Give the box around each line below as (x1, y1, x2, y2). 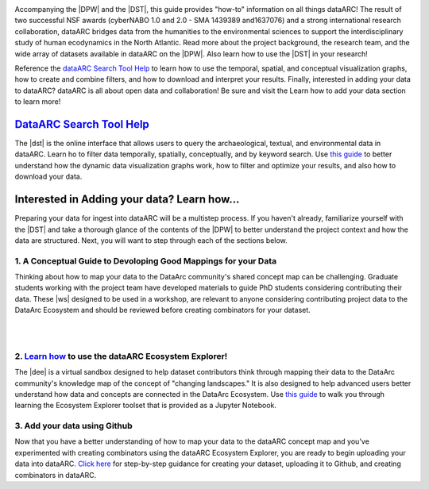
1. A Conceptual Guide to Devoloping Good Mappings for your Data (14, 255, 277, 266)
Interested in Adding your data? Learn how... (14, 193, 240, 206)
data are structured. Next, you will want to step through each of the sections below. (14, 235, 288, 245)
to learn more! (14, 97, 61, 106)
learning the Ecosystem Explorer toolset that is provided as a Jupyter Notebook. (14, 401, 277, 410)
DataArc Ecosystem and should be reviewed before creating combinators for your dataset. (14, 306, 311, 315)
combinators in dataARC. (14, 470, 97, 479)
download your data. (14, 171, 83, 182)
